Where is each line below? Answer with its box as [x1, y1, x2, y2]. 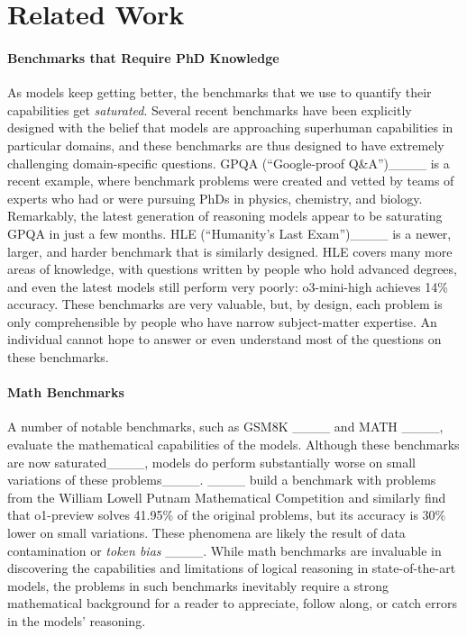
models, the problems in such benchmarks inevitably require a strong [7, 576, 389, 595]
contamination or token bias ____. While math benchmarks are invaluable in [7, 541, 442, 559]
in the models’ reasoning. [7, 612, 146, 630]
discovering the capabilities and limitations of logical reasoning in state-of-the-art [7, 559, 456, 577]
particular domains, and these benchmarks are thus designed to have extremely [7, 135, 444, 154]
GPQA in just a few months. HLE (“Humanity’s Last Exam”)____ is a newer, [7, 223, 452, 242]
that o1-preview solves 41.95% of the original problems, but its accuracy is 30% [7, 505, 446, 524]
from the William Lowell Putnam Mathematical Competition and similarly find [7, 487, 446, 506]
